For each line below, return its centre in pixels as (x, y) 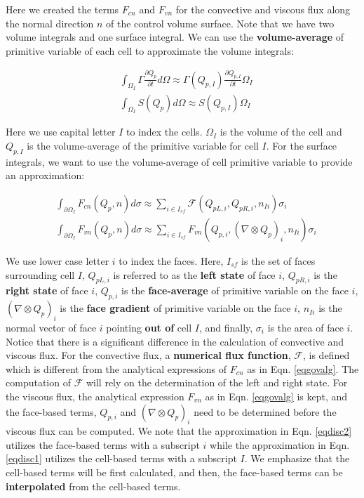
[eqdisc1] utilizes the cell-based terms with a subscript (121, 458)
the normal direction (50, 23)
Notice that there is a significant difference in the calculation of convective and (175, 341)
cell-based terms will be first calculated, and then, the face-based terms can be (174, 472)
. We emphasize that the (297, 458)
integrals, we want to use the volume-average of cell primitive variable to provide (179, 161)
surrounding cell (40, 274)
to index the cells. (164, 132)
